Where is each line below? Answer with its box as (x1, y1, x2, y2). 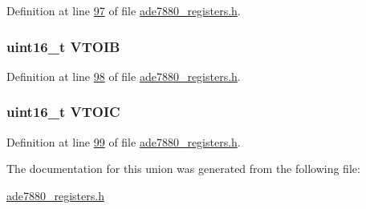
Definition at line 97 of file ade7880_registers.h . (6, 2, 241, 18)
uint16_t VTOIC (6, 102, 120, 122)
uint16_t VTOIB (6, 36, 120, 56)
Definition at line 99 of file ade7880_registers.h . (6, 133, 241, 150)
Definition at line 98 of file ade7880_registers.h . (6, 67, 241, 84)
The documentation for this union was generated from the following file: (6, 160, 360, 177)
